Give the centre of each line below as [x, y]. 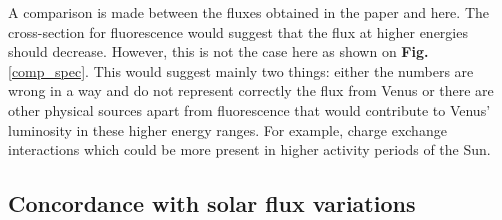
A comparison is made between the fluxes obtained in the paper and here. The [248, 12]
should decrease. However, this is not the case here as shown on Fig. [218, 51]
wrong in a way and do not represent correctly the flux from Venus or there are [251, 90]
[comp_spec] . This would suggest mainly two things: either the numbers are [241, 70]
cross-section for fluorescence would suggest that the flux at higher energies [238, 31]
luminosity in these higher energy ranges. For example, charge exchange [227, 129]
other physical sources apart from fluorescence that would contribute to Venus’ [249, 109]
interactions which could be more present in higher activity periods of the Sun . [249, 149]
